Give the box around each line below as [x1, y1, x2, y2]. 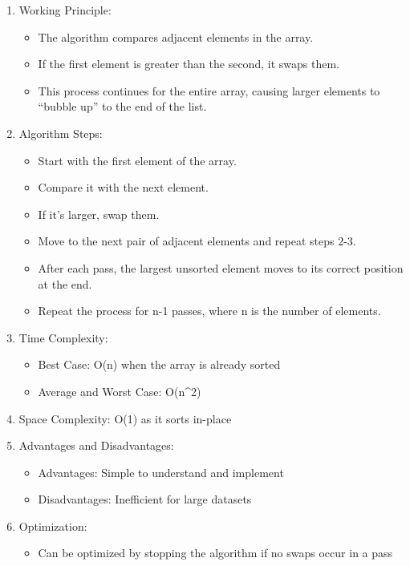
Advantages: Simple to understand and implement [38, 463, 284, 480]
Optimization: [18, 517, 87, 534]
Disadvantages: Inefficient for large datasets [38, 491, 252, 507]
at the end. [38, 275, 92, 292]
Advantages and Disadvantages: [18, 437, 174, 454]
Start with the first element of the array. [38, 152, 237, 168]
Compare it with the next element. [38, 179, 209, 196]
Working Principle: [18, 2, 112, 18]
